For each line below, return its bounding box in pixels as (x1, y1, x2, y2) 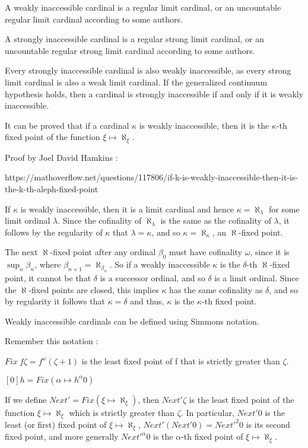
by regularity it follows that (5, 295, 105, 307)
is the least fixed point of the (189, 393, 294, 405)
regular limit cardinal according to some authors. (5, 12, 183, 25)
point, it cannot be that (5, 271, 91, 284)
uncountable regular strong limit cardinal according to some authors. (5, 44, 255, 56)
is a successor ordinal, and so (100, 271, 205, 284)
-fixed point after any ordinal (50, 246, 156, 258)
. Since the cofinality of (58, 214, 142, 227)
